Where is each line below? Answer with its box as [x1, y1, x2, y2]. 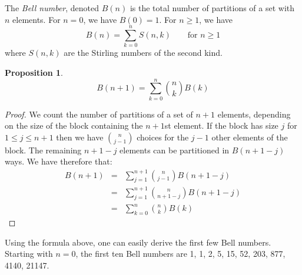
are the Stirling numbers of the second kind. [64, 46, 223, 59]
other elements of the [211, 130, 288, 143]
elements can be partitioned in [120, 143, 230, 156]
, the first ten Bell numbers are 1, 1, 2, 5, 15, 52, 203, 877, [75, 247, 286, 260]
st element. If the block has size [164, 119, 278, 132]
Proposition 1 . [5, 66, 63, 78]
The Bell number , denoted [5, 2, 99, 14]
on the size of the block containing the [5, 119, 143, 132]
